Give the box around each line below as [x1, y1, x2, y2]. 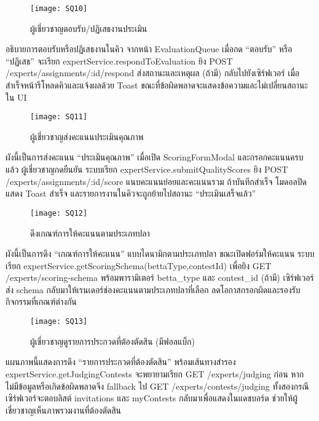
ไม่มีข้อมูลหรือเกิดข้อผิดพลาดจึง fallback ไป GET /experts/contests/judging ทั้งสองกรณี [6, 379, 309, 392]
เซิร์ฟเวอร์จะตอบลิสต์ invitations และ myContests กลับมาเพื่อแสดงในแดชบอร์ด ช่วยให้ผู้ [6, 391, 297, 404]
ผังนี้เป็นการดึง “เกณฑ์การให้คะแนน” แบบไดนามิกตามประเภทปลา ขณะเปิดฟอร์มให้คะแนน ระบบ [6, 247, 315, 260]
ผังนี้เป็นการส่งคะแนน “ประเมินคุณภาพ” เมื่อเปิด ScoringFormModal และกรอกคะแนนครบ [6, 151, 304, 163]
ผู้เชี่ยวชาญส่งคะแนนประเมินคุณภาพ [30, 130, 144, 143]
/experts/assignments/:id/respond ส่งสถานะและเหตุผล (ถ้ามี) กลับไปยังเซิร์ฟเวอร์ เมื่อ [6, 66, 299, 79]
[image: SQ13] [30, 317, 88, 326]
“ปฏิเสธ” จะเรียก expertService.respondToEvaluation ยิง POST [6, 54, 233, 67]
